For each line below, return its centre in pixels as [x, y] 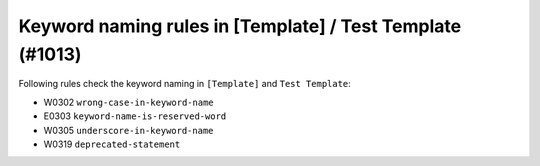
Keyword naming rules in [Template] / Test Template [240, 26]
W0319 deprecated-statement [112, 144]
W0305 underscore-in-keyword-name [128, 130]
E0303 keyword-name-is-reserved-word [135, 116]
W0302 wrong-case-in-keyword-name [128, 102]
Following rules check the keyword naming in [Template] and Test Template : [185, 84]
